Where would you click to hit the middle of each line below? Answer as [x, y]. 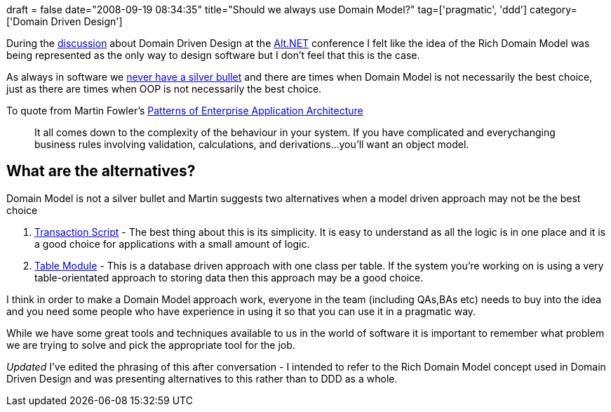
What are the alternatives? [101, 171]
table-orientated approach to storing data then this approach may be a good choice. [229, 277]
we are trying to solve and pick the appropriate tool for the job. [151, 345]
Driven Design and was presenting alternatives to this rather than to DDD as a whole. [202, 378]
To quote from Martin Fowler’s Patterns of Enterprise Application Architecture [185, 111]
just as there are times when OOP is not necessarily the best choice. [164, 89]
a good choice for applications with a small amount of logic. [172, 244]
